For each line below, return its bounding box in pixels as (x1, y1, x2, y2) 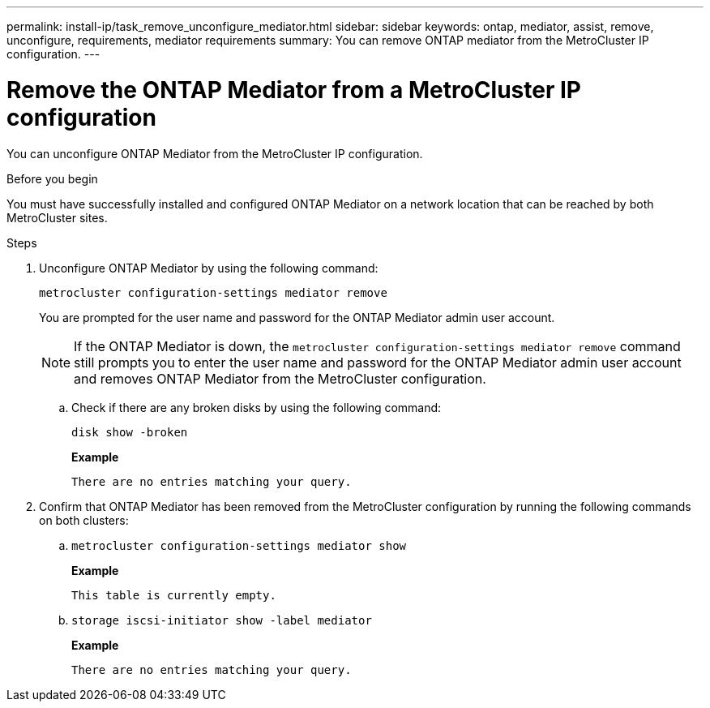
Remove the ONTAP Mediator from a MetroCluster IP (6, 75, 581, 104)
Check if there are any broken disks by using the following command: (71, 400, 442, 414)
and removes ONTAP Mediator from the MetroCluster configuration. (74, 370, 486, 387)
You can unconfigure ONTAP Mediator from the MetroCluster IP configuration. (6, 146, 423, 161)
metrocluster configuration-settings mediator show (71, 539, 407, 552)
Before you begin (6, 171, 98, 186)
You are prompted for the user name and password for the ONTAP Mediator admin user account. (39, 310, 555, 324)
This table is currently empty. (71, 588, 276, 602)
